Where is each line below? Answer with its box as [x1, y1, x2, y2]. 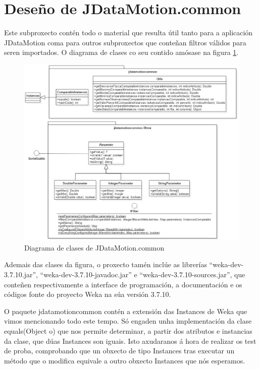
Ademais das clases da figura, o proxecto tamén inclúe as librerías [4, 259, 207, 270]
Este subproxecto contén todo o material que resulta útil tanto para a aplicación [4, 27, 253, 38]
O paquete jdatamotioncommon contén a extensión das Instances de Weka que [4, 305, 247, 316]
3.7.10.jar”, [4, 269, 38, 280]
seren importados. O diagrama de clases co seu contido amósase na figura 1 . [4, 47, 239, 57]
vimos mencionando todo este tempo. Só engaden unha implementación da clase [4, 316, 252, 326]
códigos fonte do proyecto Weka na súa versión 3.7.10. [4, 289, 171, 299]
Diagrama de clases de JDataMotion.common [24, 242, 165, 253]
